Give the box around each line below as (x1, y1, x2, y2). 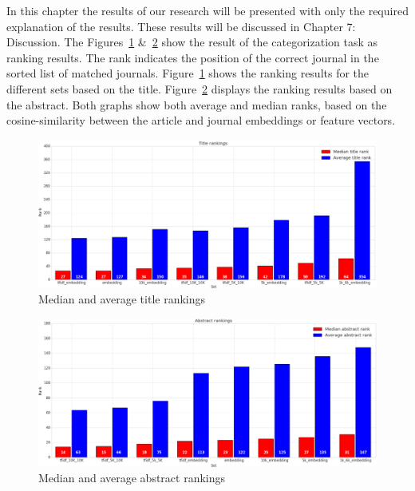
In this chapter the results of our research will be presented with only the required (6, 2, 409, 18)
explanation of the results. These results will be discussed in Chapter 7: (6, 18, 356, 34)
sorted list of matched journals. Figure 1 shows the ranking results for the (6, 65, 370, 81)
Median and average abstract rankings (38, 469, 226, 486)
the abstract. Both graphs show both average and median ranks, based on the (6, 96, 387, 113)
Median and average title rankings (38, 291, 206, 307)
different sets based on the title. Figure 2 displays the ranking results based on (6, 80, 393, 97)
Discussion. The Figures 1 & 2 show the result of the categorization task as (6, 34, 378, 50)
